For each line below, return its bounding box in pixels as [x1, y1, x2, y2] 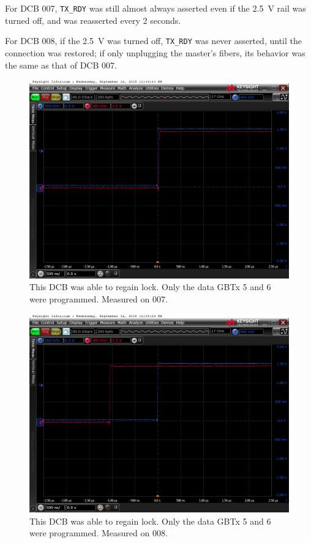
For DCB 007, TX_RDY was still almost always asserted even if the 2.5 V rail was [5, 2, 306, 14]
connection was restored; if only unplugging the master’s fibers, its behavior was [5, 46, 305, 59]
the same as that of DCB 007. [5, 58, 117, 71]
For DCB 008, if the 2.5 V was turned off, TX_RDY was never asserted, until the [5, 34, 302, 47]
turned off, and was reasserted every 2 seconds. [5, 13, 181, 26]
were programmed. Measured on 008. [29, 526, 168, 539]
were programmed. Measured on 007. [29, 292, 168, 305]
